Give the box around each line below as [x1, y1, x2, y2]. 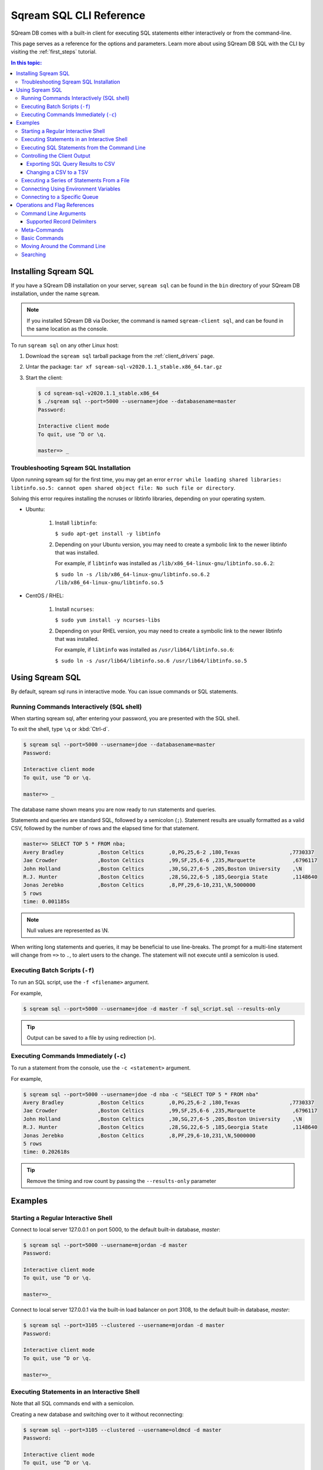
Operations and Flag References [16, 202, 95, 209]
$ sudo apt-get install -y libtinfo [55, 530, 161, 537]
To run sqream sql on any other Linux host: [11, 342, 119, 349]
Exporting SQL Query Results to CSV [26, 161, 115, 168]
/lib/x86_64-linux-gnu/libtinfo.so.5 [55, 579, 164, 586]
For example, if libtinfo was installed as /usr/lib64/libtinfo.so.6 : [55, 646, 235, 653]
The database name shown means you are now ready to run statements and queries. [11, 806, 217, 813]
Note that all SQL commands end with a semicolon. [11, 1400, 134, 1407]
